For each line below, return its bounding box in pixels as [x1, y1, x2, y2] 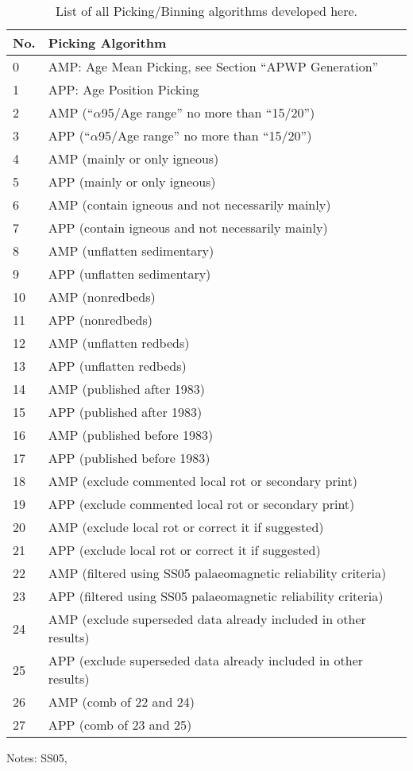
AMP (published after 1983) [48, 380, 205, 398]
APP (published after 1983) [48, 403, 203, 421]
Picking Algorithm [48, 33, 167, 52]
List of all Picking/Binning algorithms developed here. [55, 2, 358, 20]
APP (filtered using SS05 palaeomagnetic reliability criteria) [48, 587, 384, 605]
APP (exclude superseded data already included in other [48, 651, 364, 669]
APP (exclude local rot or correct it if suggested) [48, 541, 321, 559]
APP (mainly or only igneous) [48, 172, 216, 191]
